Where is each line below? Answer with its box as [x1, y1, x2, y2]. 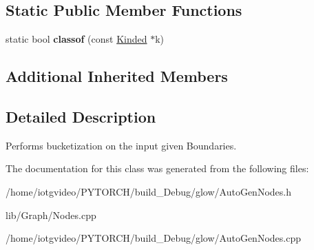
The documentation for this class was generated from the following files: [6, 161, 309, 176]
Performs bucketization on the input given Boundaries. [6, 138, 237, 152]
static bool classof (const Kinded [6, 32, 147, 46]
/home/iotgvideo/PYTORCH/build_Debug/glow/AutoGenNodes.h [6, 184, 291, 198]
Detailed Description [6, 105, 156, 127]
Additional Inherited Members [6, 65, 228, 87]
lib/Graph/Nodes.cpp [6, 207, 96, 222]
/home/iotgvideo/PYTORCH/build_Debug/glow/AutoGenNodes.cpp [6, 231, 301, 245]
